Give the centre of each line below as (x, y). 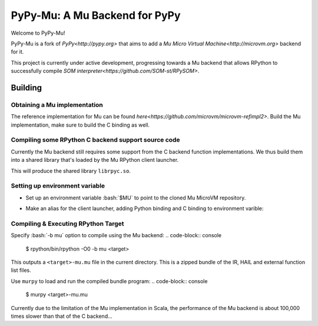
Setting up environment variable (58, 186)
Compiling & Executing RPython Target (67, 224)
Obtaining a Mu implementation (57, 105)
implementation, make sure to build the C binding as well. (80, 125)
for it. (17, 52)
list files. (21, 270)
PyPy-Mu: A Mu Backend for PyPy (96, 15)
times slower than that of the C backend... (62, 316)
